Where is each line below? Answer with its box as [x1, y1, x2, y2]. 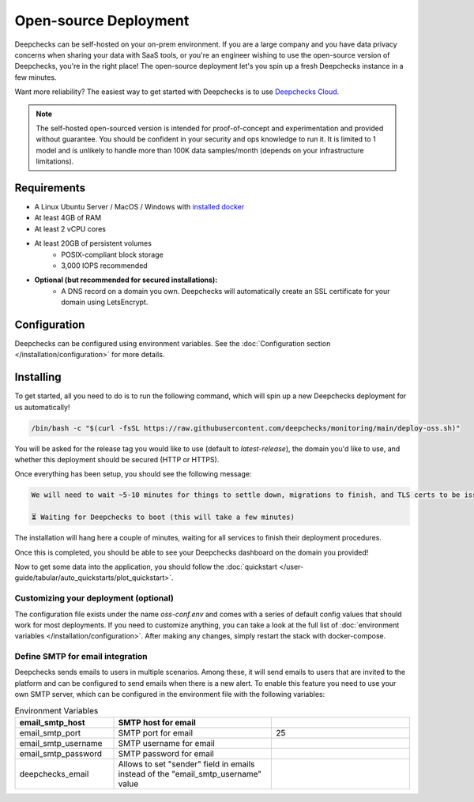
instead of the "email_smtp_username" [118, 768, 262, 779]
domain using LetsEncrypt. [61, 297, 149, 307]
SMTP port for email [118, 727, 194, 738]
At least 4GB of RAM [34, 213, 102, 223]
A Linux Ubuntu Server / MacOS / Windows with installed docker [34, 201, 245, 211]
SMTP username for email [118, 737, 215, 748]
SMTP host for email [118, 717, 197, 728]
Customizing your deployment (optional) [14, 593, 174, 604]
